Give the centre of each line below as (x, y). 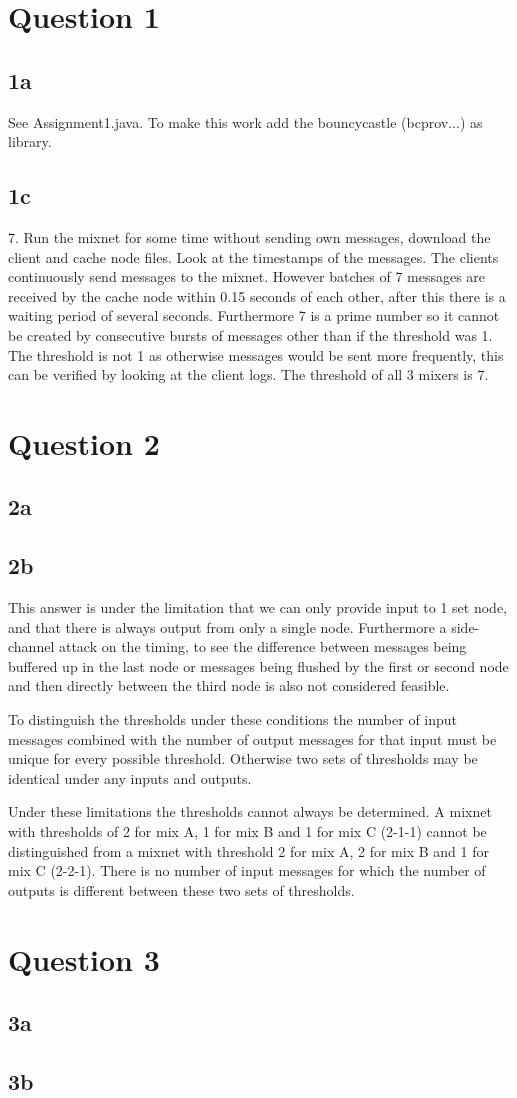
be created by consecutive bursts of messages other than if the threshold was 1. (250, 334)
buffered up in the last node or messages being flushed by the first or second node (258, 665)
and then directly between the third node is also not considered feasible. (229, 685)
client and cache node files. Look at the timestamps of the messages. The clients (253, 256)
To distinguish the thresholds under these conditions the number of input (233, 719)
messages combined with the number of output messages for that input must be (252, 738)
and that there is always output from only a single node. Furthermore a (227, 626)
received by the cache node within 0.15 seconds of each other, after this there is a (257, 295)
